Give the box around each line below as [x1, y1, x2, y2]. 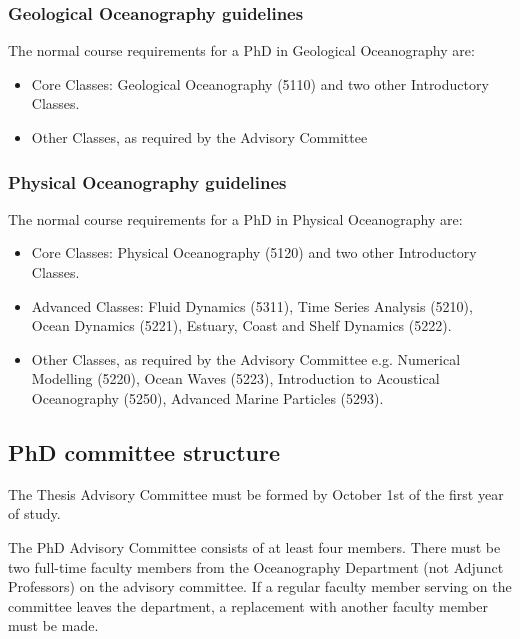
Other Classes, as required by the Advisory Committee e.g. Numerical [31, 348, 461, 369]
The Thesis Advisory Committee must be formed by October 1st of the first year [8, 483, 504, 504]
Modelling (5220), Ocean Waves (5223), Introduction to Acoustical [31, 368, 440, 389]
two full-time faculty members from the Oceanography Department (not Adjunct [8, 556, 504, 577]
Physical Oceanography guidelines [8, 169, 287, 194]
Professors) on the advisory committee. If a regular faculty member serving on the [8, 576, 512, 597]
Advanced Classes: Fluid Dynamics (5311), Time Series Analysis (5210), [31, 295, 473, 316]
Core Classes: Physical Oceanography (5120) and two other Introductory [31, 242, 477, 263]
